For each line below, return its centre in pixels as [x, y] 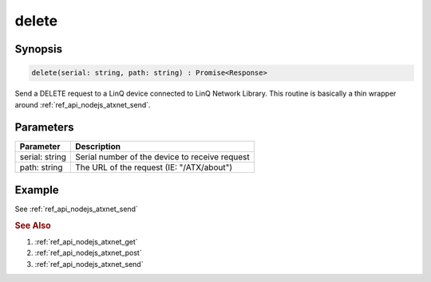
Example [37, 190]
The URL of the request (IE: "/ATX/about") [154, 167]
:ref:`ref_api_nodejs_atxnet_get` [87, 242]
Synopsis [39, 49]
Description [98, 147]
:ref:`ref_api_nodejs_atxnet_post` [89, 253]
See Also [33, 225]
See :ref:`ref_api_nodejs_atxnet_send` [77, 209]
